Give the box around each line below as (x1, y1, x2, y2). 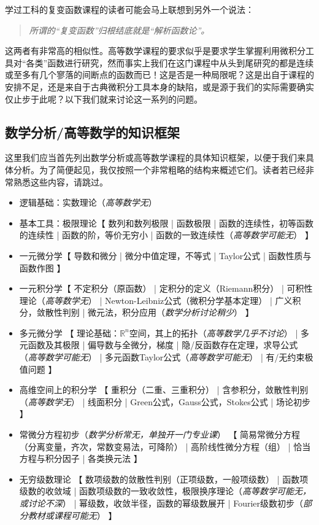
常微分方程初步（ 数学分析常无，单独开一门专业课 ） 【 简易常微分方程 (19, 428, 301, 441)
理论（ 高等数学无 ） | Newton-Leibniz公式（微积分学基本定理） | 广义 (19, 294, 293, 306)
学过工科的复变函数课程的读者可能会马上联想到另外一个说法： (5, 3, 254, 15)
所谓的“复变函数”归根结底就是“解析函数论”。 (29, 23, 210, 36)
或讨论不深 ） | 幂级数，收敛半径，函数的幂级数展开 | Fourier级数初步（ (19, 497, 304, 510)
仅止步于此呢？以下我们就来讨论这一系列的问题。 (5, 92, 202, 105)
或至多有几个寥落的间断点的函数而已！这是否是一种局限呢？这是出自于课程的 (5, 68, 314, 81)
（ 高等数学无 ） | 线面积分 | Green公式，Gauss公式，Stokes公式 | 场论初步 (19, 395, 310, 408)
